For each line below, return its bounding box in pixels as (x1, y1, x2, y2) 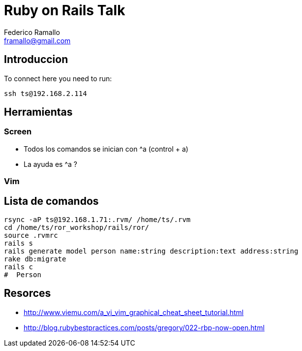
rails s (4, 239, 33, 248)
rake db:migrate (4, 255, 66, 263)
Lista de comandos (4, 194, 99, 207)
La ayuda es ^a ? (24, 160, 77, 168)
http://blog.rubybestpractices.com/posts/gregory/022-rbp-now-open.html (24, 323, 265, 332)
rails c (4, 263, 33, 271)
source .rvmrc (4, 231, 58, 240)
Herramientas (4, 106, 73, 119)
